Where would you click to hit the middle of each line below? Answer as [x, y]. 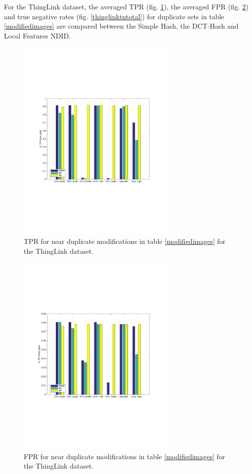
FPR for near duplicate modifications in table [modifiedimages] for [125, 456]
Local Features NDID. [38, 35]
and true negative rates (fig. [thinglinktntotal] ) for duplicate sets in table [114, 16]
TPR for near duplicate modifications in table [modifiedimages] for [125, 241]
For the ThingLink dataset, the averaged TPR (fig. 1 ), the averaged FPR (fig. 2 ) [126, 6]
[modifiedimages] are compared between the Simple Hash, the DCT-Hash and [121, 26]
